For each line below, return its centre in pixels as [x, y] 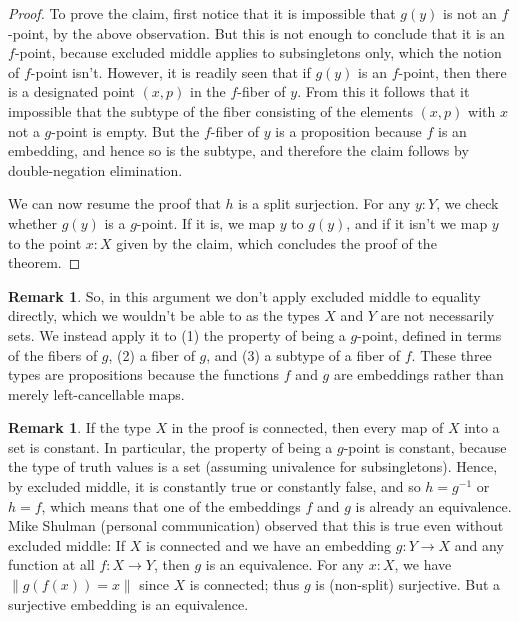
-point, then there [452, 71]
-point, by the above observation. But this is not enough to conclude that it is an [256, 32]
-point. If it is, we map [205, 222]
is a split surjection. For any [324, 203]
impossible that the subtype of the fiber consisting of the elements [210, 110]
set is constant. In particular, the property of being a [170, 446]
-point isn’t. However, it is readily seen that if [170, 71]
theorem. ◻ [44, 262]
